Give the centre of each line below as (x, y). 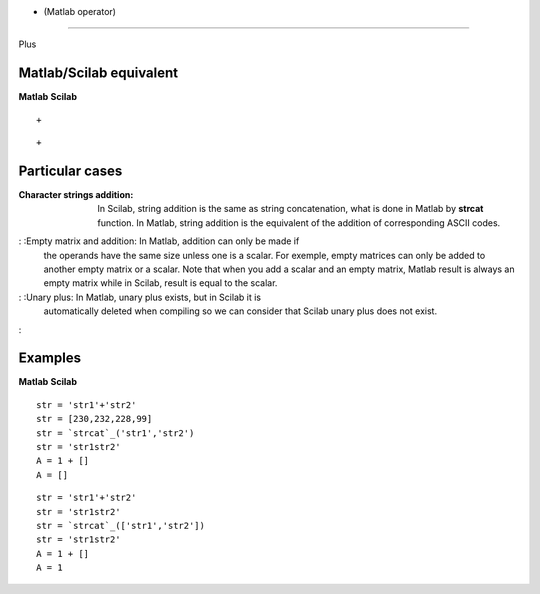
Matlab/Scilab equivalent (98, 73)
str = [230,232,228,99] (94, 419)
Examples (50, 358)
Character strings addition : (76, 194)
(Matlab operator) (80, 11)
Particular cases (70, 170)
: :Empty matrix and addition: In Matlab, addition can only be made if (159, 241)
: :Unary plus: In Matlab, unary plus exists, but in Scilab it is (140, 297)
